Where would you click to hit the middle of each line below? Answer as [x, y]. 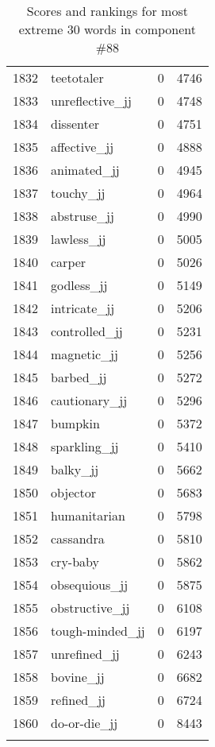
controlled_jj [87, 331]
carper [69, 262]
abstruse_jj [83, 216]
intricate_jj [83, 308]
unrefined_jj [85, 654]
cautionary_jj [89, 400]
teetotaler [77, 77]
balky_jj [75, 469]
